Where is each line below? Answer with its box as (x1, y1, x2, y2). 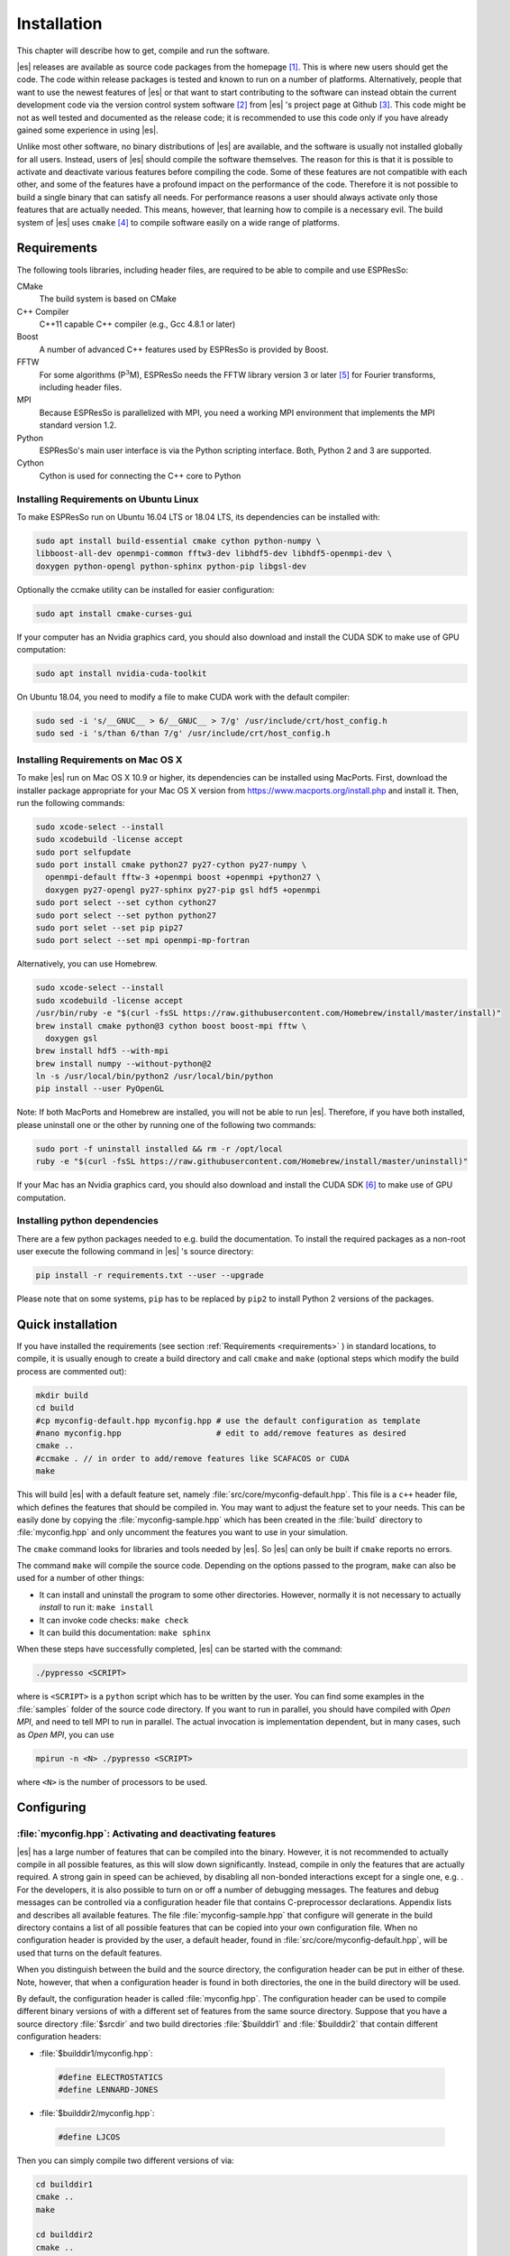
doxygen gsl (45, 1033, 98, 1043)
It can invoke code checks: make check (39, 1614, 189, 1625)
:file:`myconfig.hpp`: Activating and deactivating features (16, 1827, 277, 1840)
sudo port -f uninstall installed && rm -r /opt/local (35, 1143, 283, 1154)
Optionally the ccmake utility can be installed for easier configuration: (16, 584, 275, 595)
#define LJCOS (58, 2131, 121, 2142)
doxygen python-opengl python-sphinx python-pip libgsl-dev (35, 560, 307, 571)
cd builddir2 (35, 2230, 94, 2240)
